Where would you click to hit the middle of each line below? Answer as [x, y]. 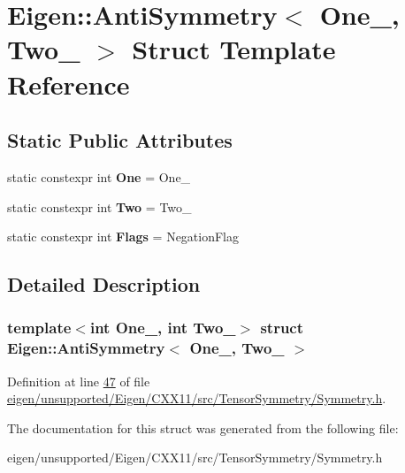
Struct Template [234, 49]
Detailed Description [104, 284]
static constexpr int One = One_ [99, 176]
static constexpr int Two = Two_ [99, 206]
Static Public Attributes [120, 140]
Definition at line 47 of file [79, 381]
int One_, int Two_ [163, 328]
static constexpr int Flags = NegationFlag [123, 237]
